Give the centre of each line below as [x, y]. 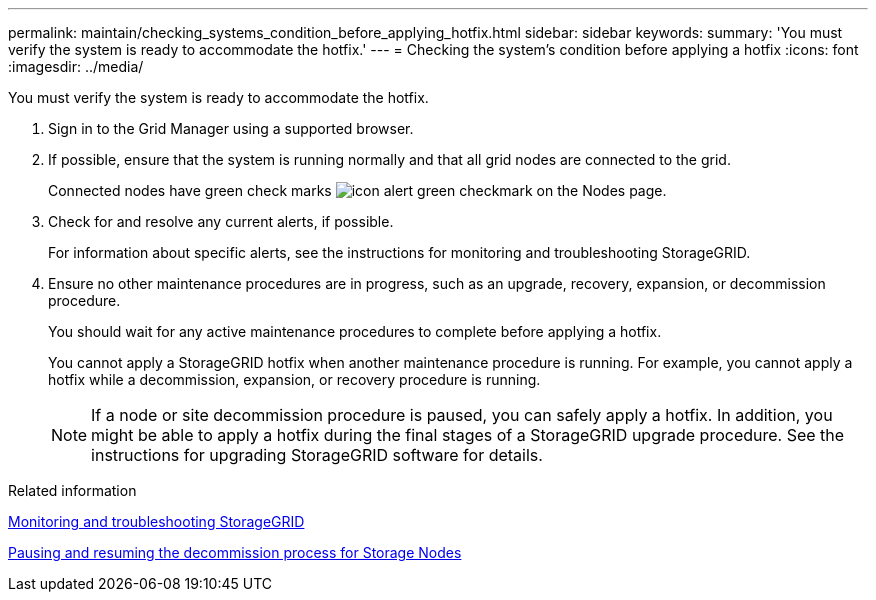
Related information [72, 490]
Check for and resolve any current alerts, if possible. [221, 221]
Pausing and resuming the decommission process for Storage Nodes [235, 552]
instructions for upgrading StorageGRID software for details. [317, 455]
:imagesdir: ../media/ [76, 66]
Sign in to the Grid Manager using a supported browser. [231, 128]
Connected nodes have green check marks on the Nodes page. [357, 190]
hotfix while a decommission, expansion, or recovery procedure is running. [294, 379]
